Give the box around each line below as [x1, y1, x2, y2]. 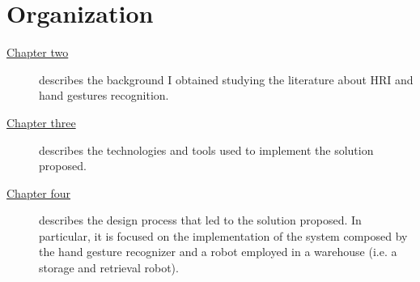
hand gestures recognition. [39, 87, 169, 104]
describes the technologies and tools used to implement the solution [39, 141, 374, 158]
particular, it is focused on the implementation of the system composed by [39, 227, 408, 244]
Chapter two [6, 44, 69, 61]
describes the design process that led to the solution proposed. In [39, 211, 362, 229]
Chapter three [6, 113, 76, 130]
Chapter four [6, 184, 71, 201]
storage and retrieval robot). [39, 259, 179, 276]
